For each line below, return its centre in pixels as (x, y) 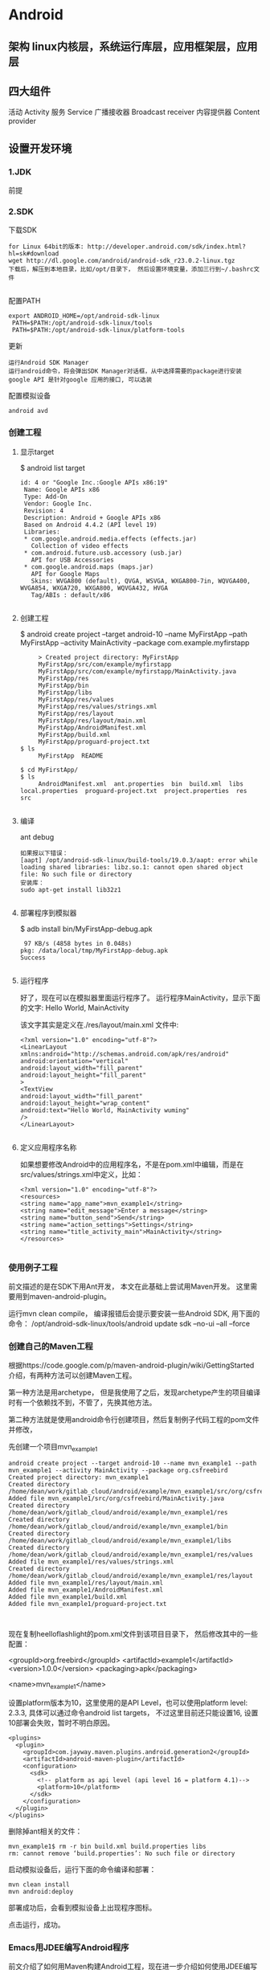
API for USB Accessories (72, 560)
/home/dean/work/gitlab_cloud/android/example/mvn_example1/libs (120, 1541)
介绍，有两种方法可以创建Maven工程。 (72, 1375)
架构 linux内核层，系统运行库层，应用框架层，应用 (133, 46)
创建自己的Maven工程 (51, 1346)
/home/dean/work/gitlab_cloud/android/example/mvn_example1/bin (118, 1527)
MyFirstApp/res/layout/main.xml (92, 721)
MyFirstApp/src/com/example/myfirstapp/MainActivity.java (137, 671)
